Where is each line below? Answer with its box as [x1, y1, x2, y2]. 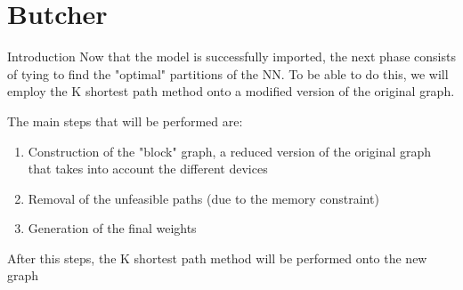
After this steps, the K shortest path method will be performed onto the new [7, 248, 427, 267]
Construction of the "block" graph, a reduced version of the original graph [28, 141, 432, 160]
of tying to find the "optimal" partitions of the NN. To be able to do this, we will [7, 64, 449, 83]
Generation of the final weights [28, 219, 197, 238]
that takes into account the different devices [28, 159, 268, 178]
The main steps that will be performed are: [7, 111, 243, 130]
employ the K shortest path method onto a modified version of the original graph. [7, 82, 455, 101]
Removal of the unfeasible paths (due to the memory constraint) [28, 189, 379, 207]
